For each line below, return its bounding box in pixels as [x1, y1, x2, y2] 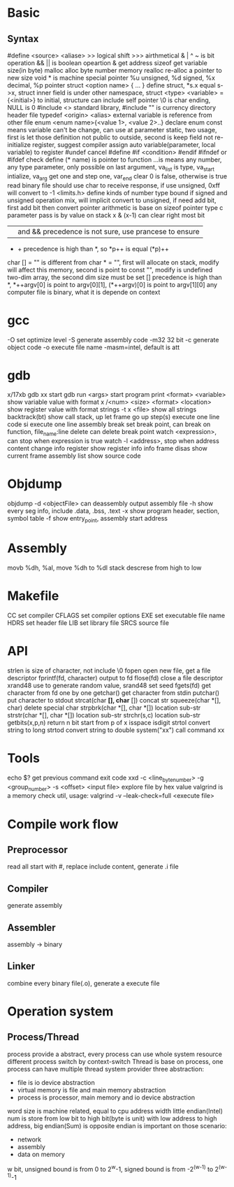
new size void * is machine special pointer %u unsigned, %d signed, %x [7, 73, 215, 82]
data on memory [17, 1150, 65, 1158]
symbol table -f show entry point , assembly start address [7, 514, 168, 524]
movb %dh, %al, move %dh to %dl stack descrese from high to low [7, 563, 202, 572]
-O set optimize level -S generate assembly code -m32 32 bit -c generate [7, 335, 219, 344]
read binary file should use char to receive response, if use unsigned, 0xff [7, 181, 220, 190]
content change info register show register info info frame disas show [7, 444, 207, 453]
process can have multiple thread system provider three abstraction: [7, 1065, 205, 1073]
